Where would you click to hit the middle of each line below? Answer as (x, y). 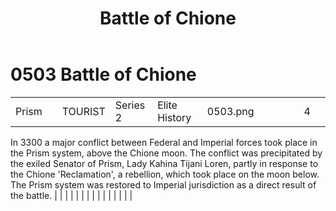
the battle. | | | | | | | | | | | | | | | (71, 195)
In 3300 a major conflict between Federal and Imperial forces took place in (164, 142)
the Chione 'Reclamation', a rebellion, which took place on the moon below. (165, 174)
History (174, 117)
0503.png (230, 111)
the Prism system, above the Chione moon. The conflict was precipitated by (166, 153)
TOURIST (83, 111)
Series (130, 105)
